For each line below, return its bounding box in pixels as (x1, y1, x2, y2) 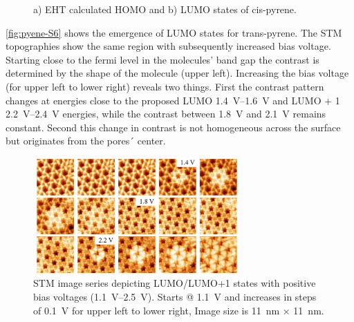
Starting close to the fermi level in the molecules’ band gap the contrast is (6, 52, 319, 66)
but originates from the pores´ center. (6, 133, 166, 148)
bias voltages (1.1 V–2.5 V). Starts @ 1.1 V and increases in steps (33, 289, 317, 303)
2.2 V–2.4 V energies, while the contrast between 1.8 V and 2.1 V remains (6, 106, 326, 121)
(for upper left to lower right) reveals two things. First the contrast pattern (6, 79, 324, 93)
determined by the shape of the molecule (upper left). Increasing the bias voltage (6, 66, 349, 80)
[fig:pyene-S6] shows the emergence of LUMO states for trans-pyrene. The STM (6, 25, 342, 39)
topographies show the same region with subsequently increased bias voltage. (6, 39, 331, 53)
